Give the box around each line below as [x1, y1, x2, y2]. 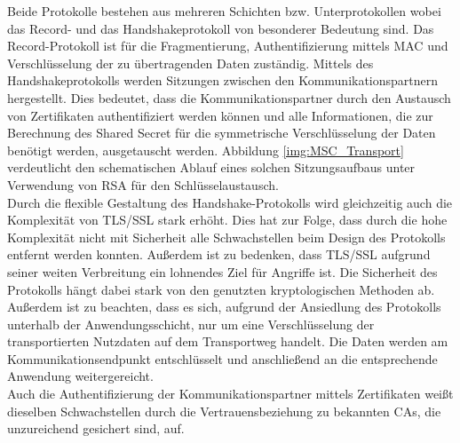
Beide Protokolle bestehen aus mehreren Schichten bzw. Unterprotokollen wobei [7, 2, 441, 20]
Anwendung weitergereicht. [7, 367, 154, 385]
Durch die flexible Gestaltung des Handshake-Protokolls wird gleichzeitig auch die [7, 193, 453, 211]
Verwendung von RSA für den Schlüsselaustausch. [7, 175, 279, 194]
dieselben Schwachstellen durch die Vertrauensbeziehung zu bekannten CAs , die [7, 401, 441, 420]
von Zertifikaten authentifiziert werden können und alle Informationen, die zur [7, 106, 433, 124]
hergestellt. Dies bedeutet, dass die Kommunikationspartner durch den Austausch [7, 88, 451, 107]
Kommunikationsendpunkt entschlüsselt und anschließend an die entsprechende [7, 349, 438, 368]
